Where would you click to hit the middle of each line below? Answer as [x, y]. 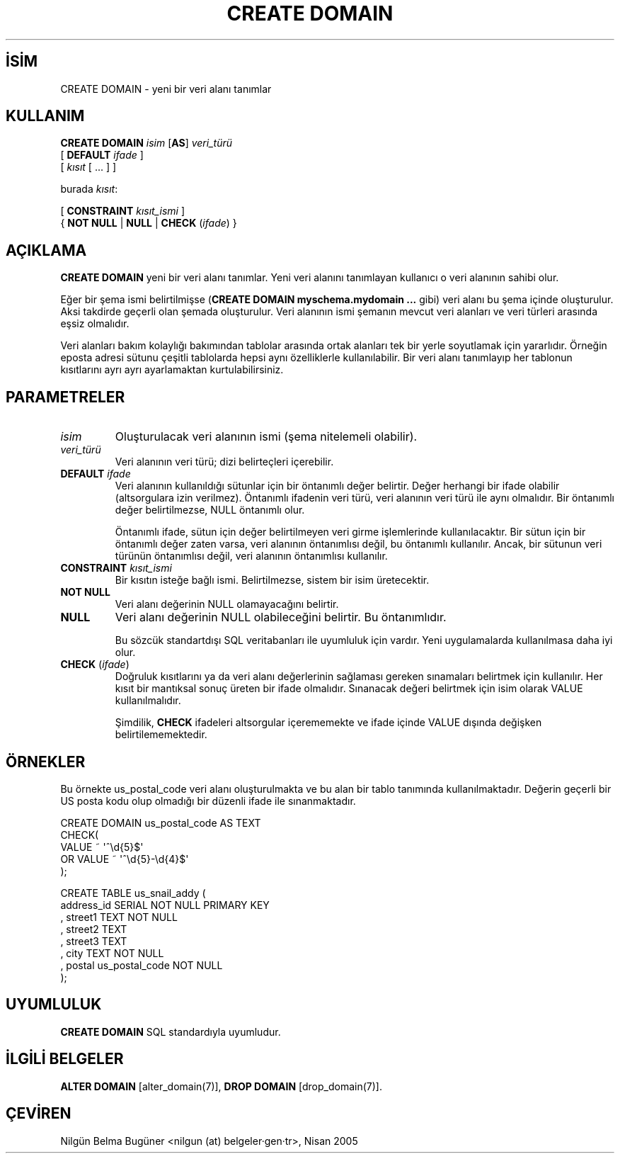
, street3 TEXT [94, 941]
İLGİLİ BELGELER [65, 1059]
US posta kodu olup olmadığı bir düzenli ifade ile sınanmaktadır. [208, 801]
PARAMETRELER [65, 397]
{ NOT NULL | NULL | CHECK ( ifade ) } [149, 223]
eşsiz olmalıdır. [95, 324]
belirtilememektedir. [161, 735]
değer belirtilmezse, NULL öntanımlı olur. [210, 510]
